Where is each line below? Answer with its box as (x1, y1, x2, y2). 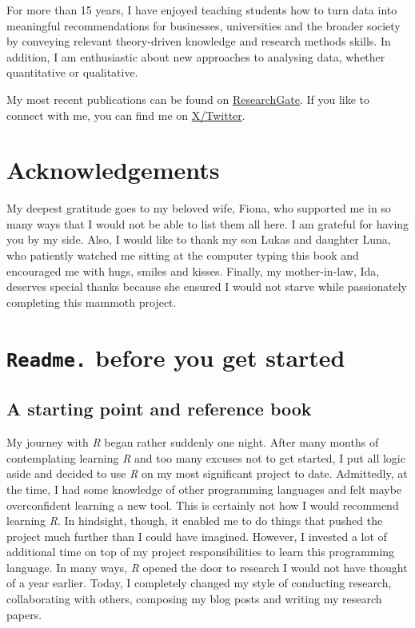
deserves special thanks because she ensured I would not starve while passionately (6, 278, 407, 295)
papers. (6, 606, 42, 622)
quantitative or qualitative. (6, 64, 138, 81)
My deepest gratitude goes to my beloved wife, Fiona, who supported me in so (6, 200, 391, 217)
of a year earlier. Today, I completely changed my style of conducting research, (6, 574, 392, 591)
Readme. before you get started (6, 340, 345, 373)
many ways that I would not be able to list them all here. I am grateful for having (6, 215, 409, 232)
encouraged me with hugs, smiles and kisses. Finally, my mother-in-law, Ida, (6, 262, 380, 279)
